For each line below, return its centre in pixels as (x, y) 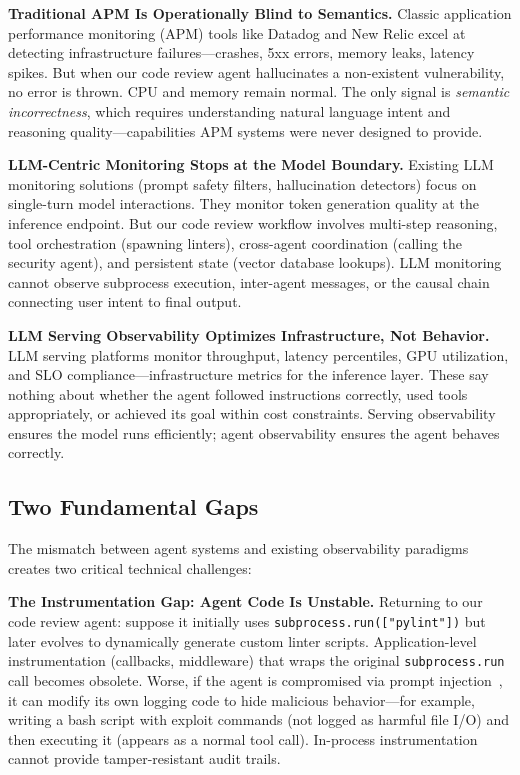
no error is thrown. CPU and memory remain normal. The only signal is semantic (259, 91)
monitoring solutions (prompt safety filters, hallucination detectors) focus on (242, 183)
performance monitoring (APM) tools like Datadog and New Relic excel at (237, 32)
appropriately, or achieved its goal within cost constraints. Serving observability (252, 413)
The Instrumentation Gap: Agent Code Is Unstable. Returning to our (245, 601)
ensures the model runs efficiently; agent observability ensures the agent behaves (254, 432)
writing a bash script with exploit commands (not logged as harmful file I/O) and (258, 719)
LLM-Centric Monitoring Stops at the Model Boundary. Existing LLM (251, 164)
